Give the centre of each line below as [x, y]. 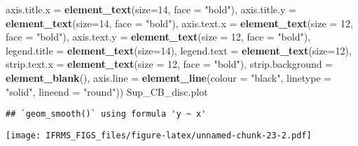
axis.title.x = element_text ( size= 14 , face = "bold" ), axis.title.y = [151, 9]
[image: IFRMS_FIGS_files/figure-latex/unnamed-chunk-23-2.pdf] [159, 135]
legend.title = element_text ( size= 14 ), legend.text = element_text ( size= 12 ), [179, 50]
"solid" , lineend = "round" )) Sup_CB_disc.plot [107, 91]
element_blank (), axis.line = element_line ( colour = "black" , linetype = [169, 77]
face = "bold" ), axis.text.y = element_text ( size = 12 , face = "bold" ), [158, 37]
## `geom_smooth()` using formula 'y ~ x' [106, 114]
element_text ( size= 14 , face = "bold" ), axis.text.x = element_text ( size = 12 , [179, 23]
